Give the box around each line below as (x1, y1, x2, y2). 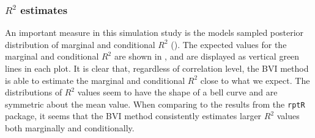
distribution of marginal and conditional (5, 38, 155, 50)
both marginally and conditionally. (5, 122, 135, 134)
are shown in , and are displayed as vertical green (114, 50, 300, 63)
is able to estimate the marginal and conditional (5, 74, 185, 86)
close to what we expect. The (200, 74, 310, 86)
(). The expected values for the (171, 38, 287, 50)
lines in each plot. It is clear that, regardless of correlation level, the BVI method (5, 62, 309, 74)
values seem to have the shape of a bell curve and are (77, 86, 278, 98)
